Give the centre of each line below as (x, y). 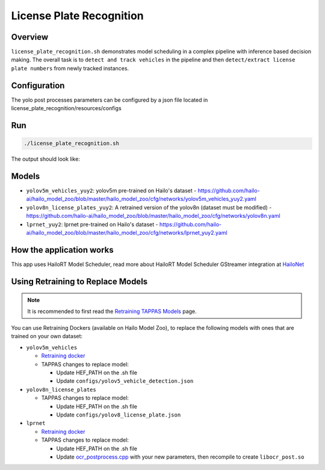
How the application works (62, 250)
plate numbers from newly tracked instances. (70, 68)
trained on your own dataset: (47, 336)
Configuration (38, 85)
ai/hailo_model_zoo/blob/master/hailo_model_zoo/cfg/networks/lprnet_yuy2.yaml (127, 232)
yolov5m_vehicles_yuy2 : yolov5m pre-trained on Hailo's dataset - (111, 191)
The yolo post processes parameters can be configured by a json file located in (110, 100)
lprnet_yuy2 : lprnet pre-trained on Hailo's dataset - (92, 224)
